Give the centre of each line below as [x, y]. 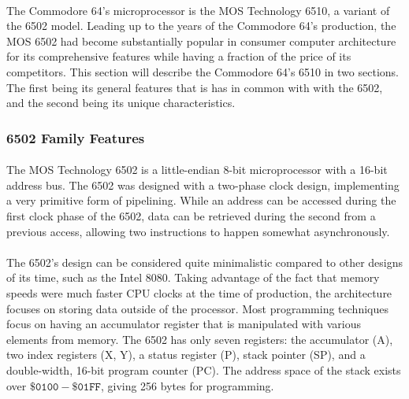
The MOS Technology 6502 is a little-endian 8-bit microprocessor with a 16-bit [197, 170]
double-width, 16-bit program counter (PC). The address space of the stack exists [204, 369]
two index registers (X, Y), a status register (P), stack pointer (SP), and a [186, 355]
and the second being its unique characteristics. [121, 103]
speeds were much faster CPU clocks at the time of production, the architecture [199, 292]
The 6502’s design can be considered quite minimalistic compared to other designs [204, 262]
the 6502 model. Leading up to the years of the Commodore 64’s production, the [201, 26]
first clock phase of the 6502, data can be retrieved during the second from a [191, 215]
